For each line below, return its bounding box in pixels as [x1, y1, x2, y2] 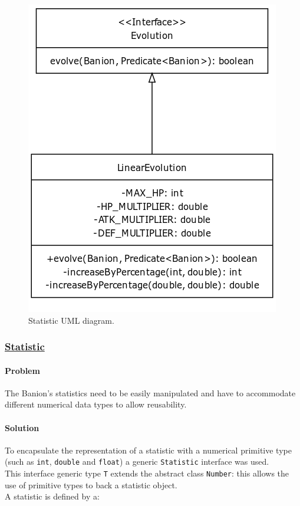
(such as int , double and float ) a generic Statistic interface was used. [5, 455, 269, 468]
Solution [5, 421, 39, 433]
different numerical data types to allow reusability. [5, 398, 187, 410]
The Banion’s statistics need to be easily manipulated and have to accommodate [5, 386, 296, 399]
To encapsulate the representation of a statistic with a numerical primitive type [5, 443, 292, 456]
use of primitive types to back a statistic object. [5, 478, 177, 491]
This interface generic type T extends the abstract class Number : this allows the [5, 467, 289, 479]
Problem [5, 364, 40, 376]
